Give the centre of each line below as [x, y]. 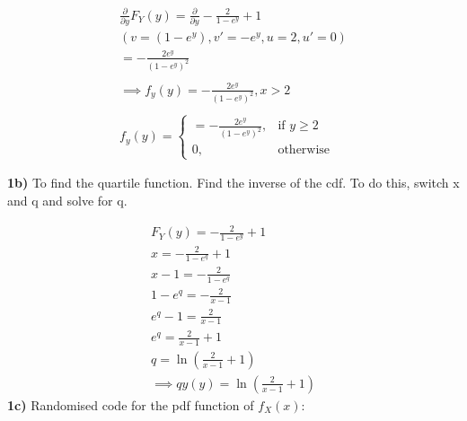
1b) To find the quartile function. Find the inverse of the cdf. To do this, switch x [233, 183]
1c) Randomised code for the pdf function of [131, 404]
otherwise [304, 150]
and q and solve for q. [67, 201]
